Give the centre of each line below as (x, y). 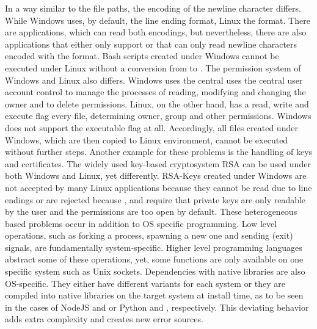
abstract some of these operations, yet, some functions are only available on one (154, 259)
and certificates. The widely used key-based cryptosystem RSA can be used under (158, 163)
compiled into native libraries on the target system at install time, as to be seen (154, 295)
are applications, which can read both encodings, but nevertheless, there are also (156, 32)
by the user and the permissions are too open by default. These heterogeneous (151, 211)
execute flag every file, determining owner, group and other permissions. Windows (158, 116)
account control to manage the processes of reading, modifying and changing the (155, 92)
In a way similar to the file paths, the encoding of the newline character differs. (153, 8)
